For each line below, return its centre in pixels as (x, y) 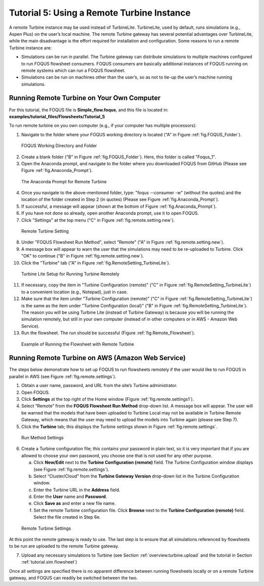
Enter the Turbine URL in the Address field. (77, 490)
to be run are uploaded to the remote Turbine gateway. (64, 546)
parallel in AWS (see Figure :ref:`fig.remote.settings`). (63, 376)
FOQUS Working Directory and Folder (59, 146)
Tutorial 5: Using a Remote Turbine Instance (100, 13)
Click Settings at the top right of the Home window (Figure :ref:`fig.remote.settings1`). (108, 399)
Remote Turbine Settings (46, 528)
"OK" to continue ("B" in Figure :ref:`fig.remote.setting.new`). (83, 256)
